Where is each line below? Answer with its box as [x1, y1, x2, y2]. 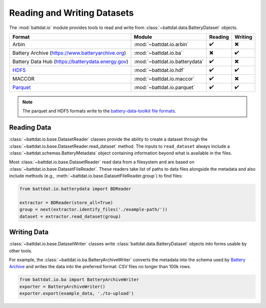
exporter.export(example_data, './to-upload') [19, 291, 134, 296]
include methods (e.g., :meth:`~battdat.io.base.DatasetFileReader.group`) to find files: [9, 173, 183, 179]
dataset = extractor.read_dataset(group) [19, 214, 121, 219]
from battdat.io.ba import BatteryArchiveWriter [19, 277, 139, 282]
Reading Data [9, 123, 52, 132]
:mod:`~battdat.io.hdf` [133, 67, 185, 74]
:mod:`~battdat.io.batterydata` [133, 58, 204, 65]
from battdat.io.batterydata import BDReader [19, 186, 132, 192]
